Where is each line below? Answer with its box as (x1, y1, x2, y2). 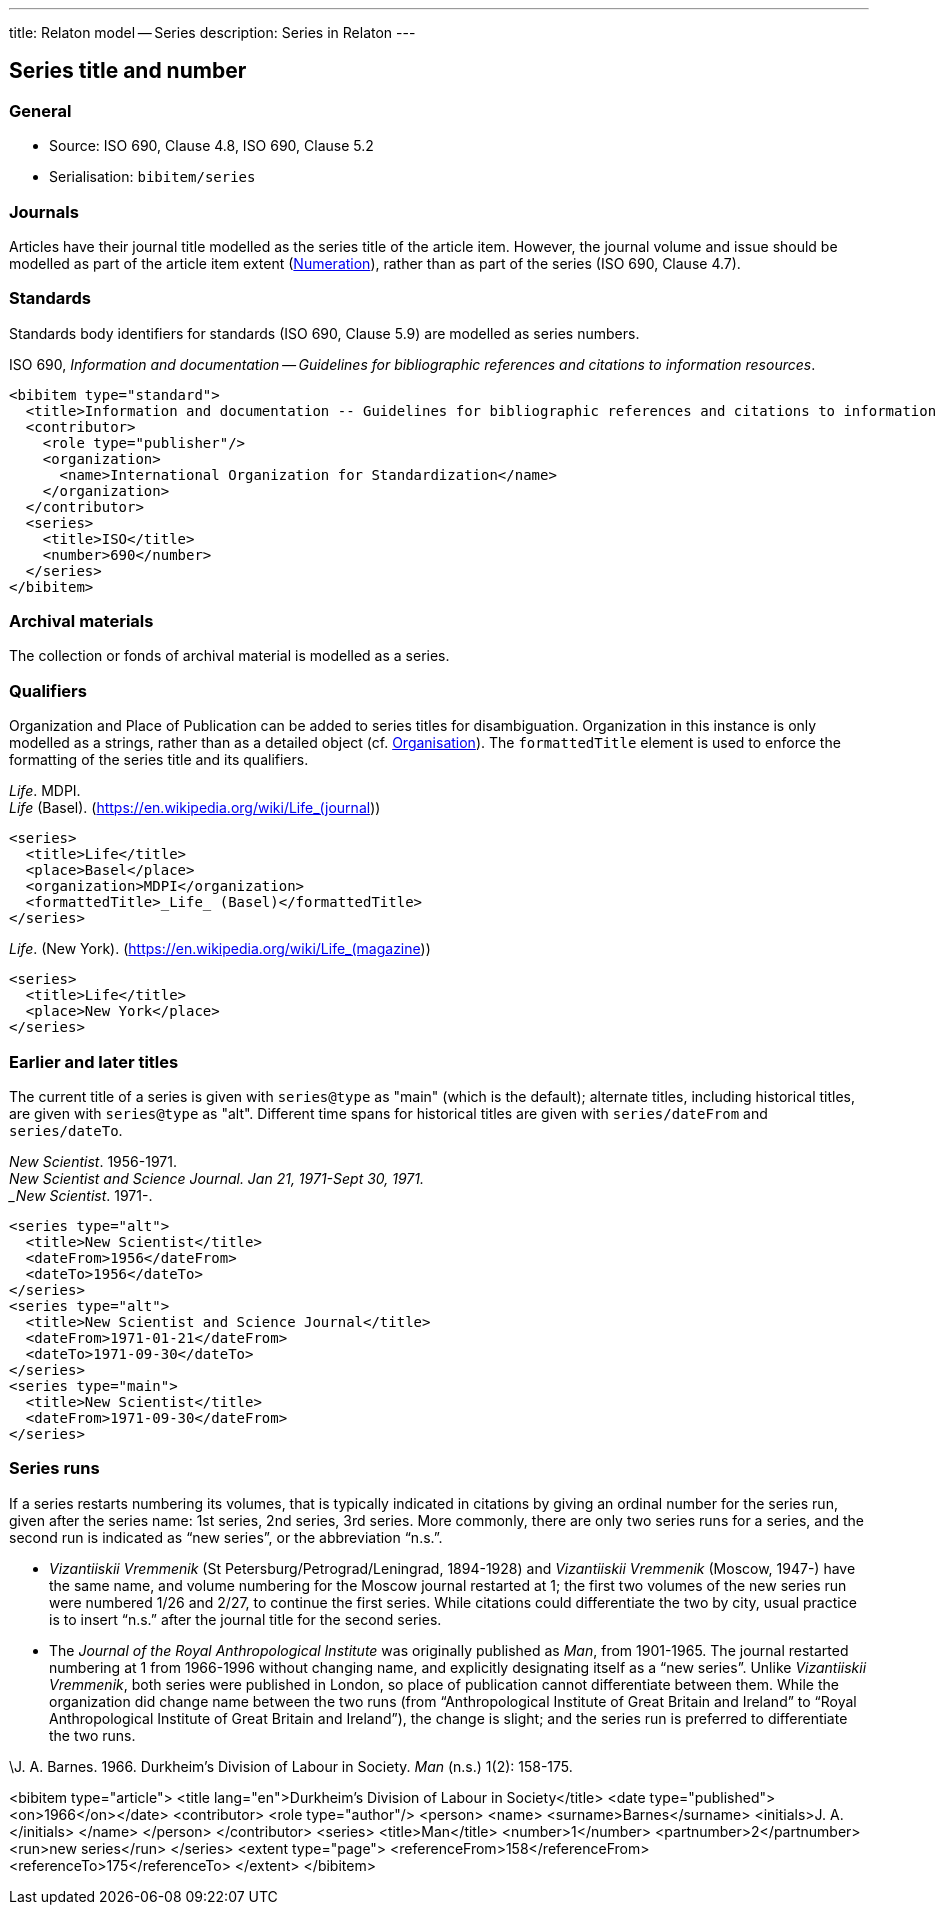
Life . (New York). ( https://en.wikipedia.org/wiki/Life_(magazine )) (9, 940, 431, 958)
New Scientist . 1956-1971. (9, 1152, 177, 1170)
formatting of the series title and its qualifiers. (9, 751, 309, 769)
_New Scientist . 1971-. (9, 1186, 153, 1204)
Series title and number (9, 58, 247, 84)
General (9, 100, 72, 121)
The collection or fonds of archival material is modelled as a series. (9, 647, 450, 665)
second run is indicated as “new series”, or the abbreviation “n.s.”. (9, 1528, 443, 1546)
